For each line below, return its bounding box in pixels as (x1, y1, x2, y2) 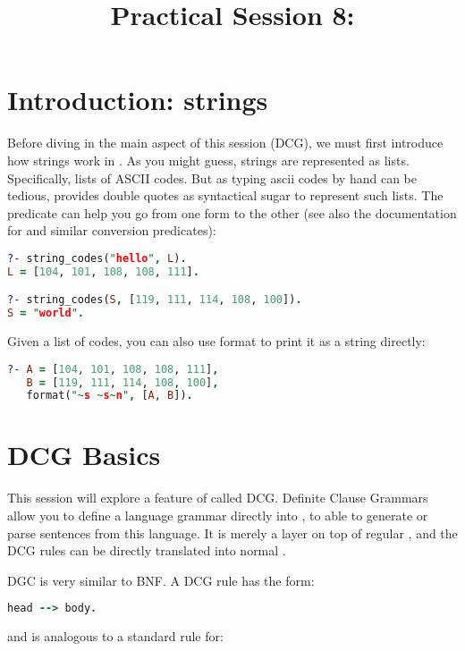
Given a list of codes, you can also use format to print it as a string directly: (7, 332, 426, 351)
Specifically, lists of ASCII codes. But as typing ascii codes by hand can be (7, 168, 417, 187)
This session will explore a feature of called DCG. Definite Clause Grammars (7, 488, 428, 507)
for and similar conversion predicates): (7, 221, 216, 240)
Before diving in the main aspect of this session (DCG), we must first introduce (7, 133, 444, 152)
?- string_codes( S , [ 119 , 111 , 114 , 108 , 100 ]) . (7, 293, 302, 307)
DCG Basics (7, 436, 161, 473)
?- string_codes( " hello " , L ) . (7, 251, 187, 265)
